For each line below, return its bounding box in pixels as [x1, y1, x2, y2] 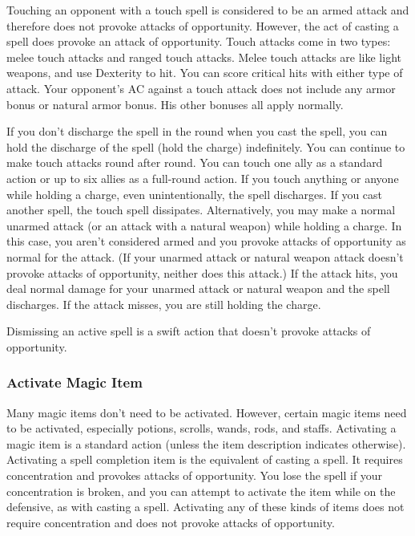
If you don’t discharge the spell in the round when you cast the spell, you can [6, 123, 388, 140]
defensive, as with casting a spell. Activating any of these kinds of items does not [6, 498, 405, 515]
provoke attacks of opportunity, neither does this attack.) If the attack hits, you [6, 264, 398, 281]
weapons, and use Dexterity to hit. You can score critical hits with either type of [6, 64, 403, 81]
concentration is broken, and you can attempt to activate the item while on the [6, 482, 396, 499]
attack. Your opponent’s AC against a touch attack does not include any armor [6, 79, 396, 96]
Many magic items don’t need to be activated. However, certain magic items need [6, 404, 407, 420]
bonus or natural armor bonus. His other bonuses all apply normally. [6, 95, 344, 112]
